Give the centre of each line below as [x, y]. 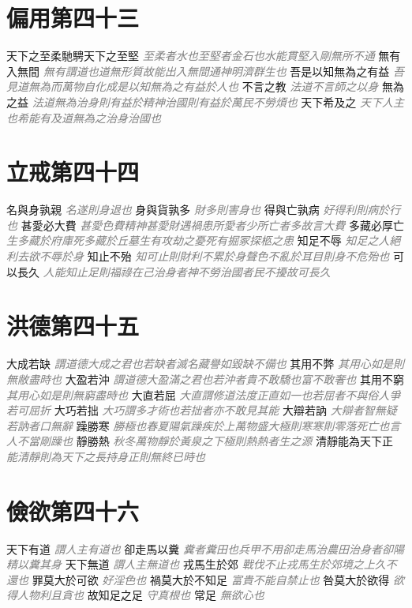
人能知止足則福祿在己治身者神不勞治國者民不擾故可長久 [187, 271]
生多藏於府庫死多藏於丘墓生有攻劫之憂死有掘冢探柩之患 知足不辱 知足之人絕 [204, 240]
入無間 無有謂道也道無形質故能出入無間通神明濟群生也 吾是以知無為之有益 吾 [205, 71]
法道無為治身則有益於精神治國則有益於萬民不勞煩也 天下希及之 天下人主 [218, 101]
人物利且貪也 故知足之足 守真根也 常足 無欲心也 [140, 595]
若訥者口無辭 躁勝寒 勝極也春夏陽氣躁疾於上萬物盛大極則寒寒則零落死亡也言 [204, 425]
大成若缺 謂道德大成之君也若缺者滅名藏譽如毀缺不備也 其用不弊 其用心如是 [200, 364]
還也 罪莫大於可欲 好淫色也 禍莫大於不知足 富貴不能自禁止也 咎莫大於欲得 [198, 579]
